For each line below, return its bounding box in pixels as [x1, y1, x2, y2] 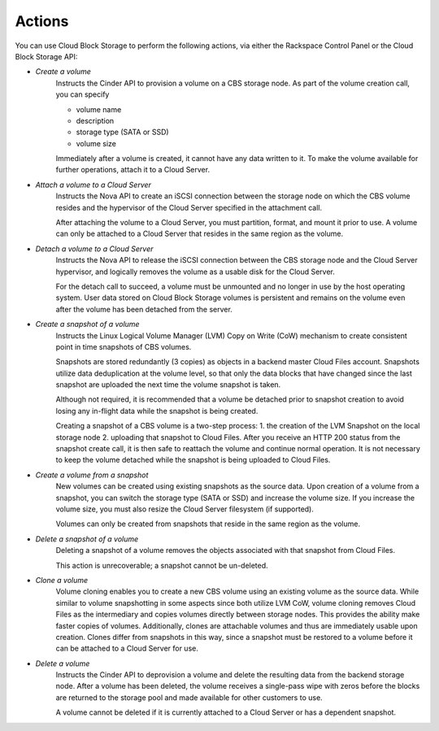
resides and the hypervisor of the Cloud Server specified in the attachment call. [55, 202, 323, 212]
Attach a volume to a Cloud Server [35, 180, 152, 189]
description [76, 115, 115, 125]
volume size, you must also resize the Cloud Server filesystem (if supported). [55, 504, 315, 514]
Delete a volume [35, 659, 90, 668]
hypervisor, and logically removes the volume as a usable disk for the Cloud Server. [55, 267, 335, 276]
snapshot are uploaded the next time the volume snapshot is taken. [55, 380, 281, 389]
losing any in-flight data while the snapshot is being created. [55, 406, 259, 416]
